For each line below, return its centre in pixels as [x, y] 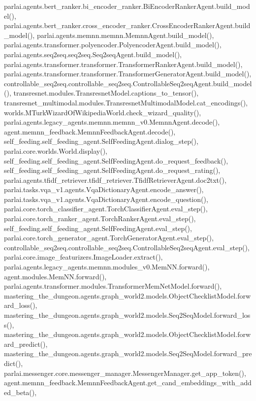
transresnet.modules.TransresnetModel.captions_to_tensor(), [106, 93]
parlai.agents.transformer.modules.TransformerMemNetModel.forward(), [113, 286]
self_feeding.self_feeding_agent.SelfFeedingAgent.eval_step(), [98, 228]
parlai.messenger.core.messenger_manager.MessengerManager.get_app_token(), [125, 373]
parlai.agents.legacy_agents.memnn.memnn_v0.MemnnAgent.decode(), [112, 122]
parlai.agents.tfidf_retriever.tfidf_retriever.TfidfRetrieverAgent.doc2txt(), [115, 180]
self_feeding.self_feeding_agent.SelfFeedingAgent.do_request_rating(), [112, 170]
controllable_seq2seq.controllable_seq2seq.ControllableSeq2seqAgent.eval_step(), [127, 247]
